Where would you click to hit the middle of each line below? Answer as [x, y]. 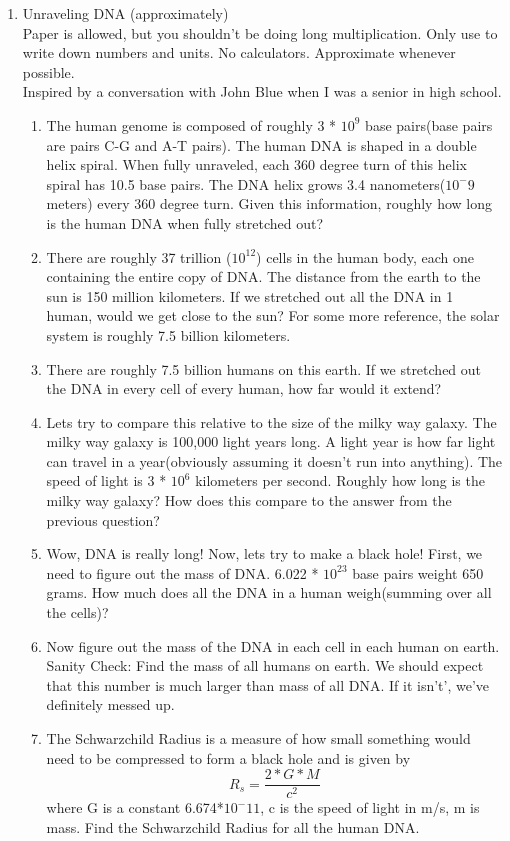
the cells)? [77, 612]
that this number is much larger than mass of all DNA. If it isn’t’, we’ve [268, 684]
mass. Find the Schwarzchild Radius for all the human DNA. [233, 826]
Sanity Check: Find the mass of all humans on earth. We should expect [265, 665]
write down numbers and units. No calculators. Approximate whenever [239, 52]
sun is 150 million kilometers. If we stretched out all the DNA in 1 [250, 295]
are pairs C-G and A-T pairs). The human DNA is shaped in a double [261, 144]
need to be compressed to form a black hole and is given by [228, 757]
